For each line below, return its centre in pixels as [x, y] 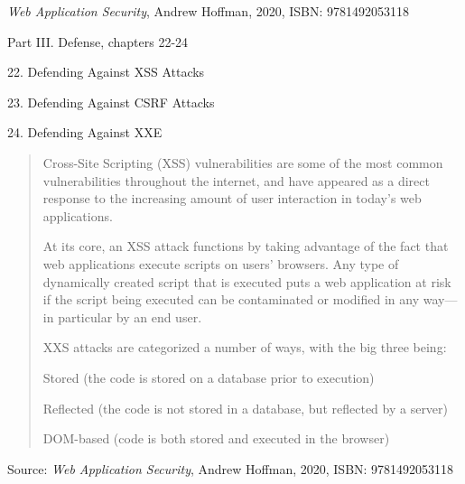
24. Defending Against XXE [85, 132]
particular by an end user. [130, 316]
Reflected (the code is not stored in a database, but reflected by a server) [246, 408]
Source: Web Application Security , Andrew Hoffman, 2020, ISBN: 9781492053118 [231, 468]
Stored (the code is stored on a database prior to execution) [209, 377]
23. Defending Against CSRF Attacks [111, 102]
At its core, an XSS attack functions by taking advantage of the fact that [246, 246]
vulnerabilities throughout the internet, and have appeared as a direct [236, 180]
